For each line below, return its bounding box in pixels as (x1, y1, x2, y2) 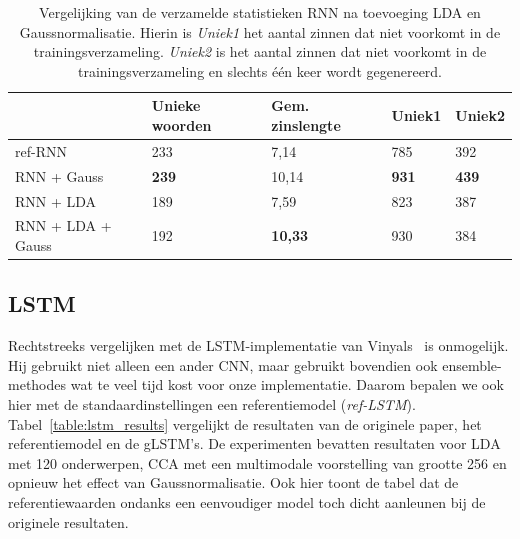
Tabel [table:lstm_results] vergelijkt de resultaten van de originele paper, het (8, 413, 482, 434)
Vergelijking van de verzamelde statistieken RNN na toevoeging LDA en (39, 2, 481, 22)
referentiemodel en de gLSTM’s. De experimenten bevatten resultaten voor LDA (8, 433, 501, 454)
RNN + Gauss (15, 165, 104, 186)
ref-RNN (15, 140, 67, 161)
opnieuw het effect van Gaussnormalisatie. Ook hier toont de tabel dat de (8, 472, 459, 493)
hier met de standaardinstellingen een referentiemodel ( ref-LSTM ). (8, 394, 416, 415)
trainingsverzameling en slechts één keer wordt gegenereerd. (77, 60, 443, 81)
